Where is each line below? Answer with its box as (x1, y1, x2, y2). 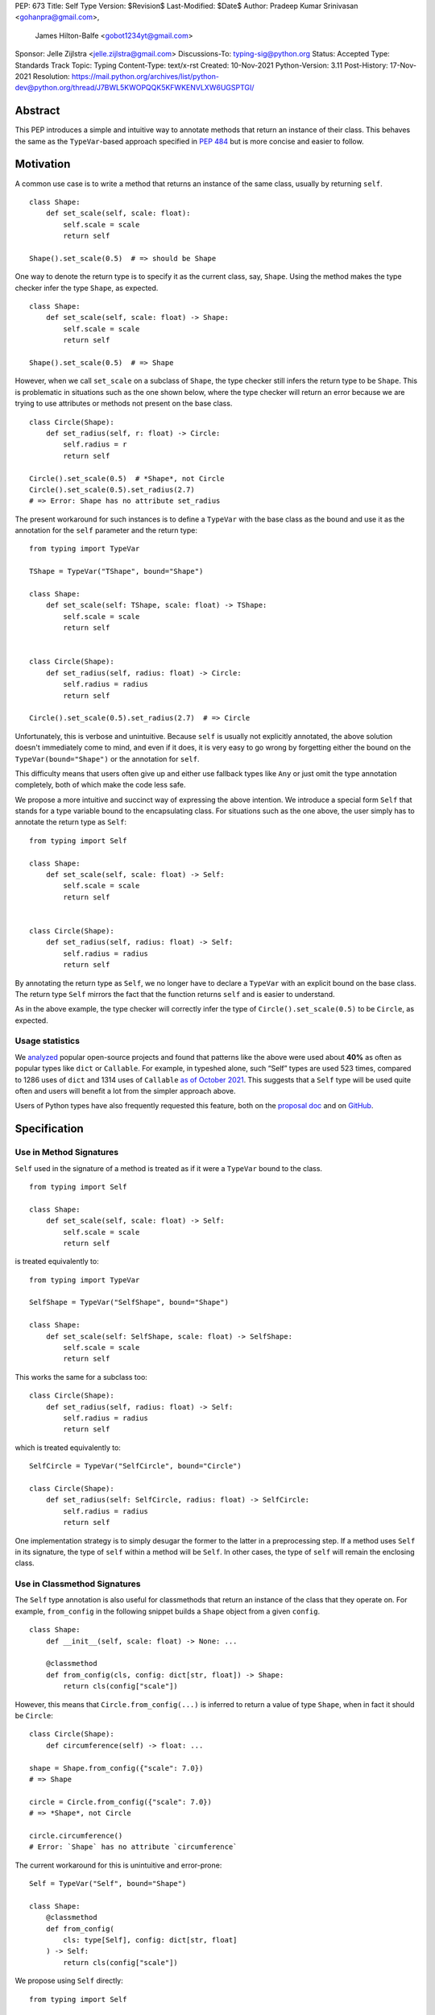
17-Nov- (389, 60, 416, 70)
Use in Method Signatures (14, 1147, 119, 1158)
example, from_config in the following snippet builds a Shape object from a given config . (14, 1606, 321, 1616)
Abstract (14, 104, 60, 118)
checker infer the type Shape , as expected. (14, 283, 159, 293)
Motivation (14, 157, 71, 171)
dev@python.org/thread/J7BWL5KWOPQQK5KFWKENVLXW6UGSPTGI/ (14, 83, 255, 93)
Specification (14, 1122, 84, 1136)
